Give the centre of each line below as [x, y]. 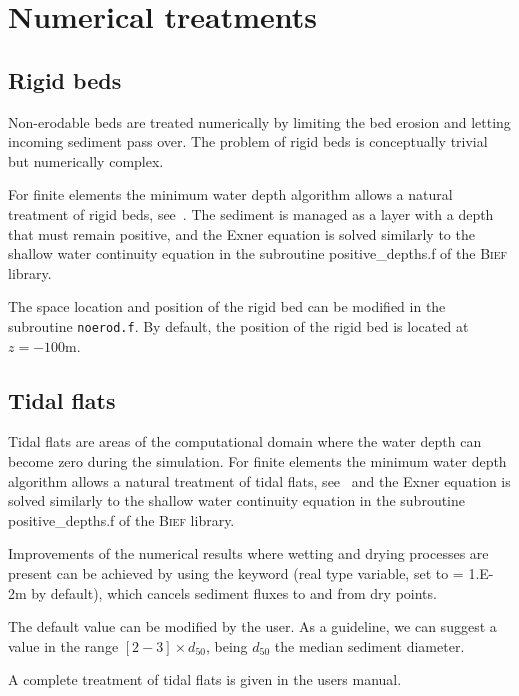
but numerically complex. [86, 160]
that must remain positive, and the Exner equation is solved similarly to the [241, 233]
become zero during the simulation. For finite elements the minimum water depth [257, 460]
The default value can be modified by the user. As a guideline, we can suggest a [252, 626]
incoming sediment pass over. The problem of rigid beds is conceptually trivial [248, 141]
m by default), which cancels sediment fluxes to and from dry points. [226, 592]
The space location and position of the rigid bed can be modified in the [227, 306]
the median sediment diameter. [369, 645]
